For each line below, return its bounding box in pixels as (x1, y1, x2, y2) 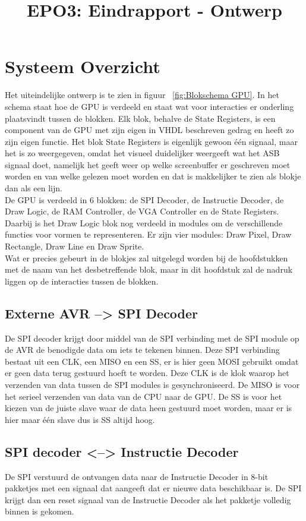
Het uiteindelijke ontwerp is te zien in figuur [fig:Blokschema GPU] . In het (5, 89, 279, 101)
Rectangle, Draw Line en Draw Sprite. (5, 240, 144, 252)
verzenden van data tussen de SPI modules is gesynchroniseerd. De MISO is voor (5, 378, 300, 390)
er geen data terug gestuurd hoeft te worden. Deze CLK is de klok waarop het (5, 367, 289, 379)
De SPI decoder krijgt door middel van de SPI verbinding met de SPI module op (5, 331, 299, 344)
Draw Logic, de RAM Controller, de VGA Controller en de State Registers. (5, 205, 279, 217)
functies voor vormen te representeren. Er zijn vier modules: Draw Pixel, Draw (5, 228, 292, 241)
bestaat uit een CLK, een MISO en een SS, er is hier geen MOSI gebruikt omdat (5, 355, 299, 367)
